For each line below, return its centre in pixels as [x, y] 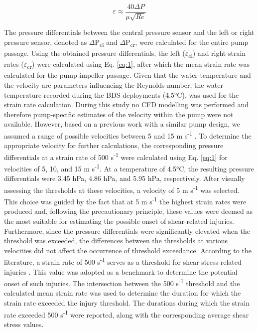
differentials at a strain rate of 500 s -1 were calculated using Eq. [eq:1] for [116, 156]
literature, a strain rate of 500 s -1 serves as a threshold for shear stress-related [123, 261]
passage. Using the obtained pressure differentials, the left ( [95, 53]
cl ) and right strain [217, 54]
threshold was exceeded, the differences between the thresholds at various [116, 241]
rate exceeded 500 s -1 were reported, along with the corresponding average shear [127, 314]
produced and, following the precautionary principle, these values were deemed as [128, 211]
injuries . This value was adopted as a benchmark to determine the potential [121, 271]
